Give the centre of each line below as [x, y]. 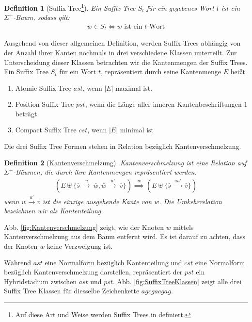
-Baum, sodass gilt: [41, 17]
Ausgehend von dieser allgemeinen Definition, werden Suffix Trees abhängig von [122, 43]
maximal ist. [134, 88]
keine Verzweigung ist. [80, 246]
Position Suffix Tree [45, 104]
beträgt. [27, 113]
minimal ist [137, 130]
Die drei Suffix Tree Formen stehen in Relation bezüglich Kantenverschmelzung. [123, 146]
